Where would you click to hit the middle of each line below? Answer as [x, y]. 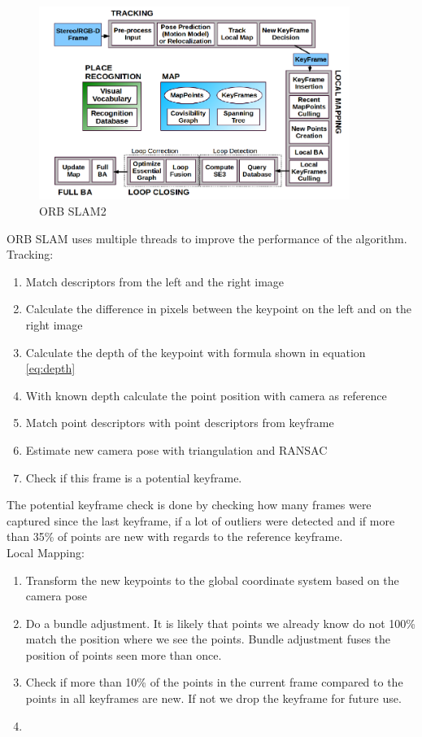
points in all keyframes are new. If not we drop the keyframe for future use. [213, 698]
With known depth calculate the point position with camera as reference [206, 395]
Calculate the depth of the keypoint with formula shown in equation [196, 352]
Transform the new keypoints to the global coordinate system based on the [212, 580]
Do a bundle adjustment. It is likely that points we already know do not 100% [220, 623]
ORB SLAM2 [73, 211]
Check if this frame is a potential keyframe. [134, 477]
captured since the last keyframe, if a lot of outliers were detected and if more [201, 520]
